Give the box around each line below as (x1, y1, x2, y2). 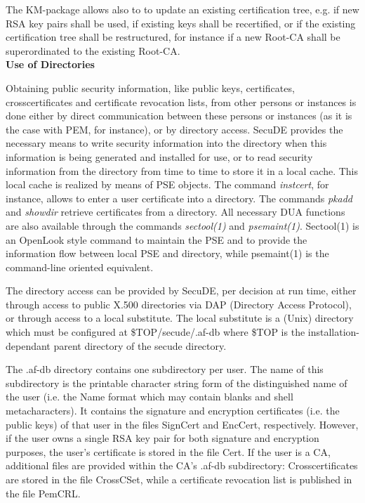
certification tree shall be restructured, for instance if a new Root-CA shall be (6, 30, 340, 44)
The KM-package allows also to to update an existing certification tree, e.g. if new (6, 2, 359, 16)
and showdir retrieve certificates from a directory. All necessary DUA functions (6, 204, 345, 219)
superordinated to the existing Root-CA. (6, 43, 180, 58)
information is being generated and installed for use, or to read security (6, 149, 313, 164)
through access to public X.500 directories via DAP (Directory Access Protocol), (6, 296, 352, 311)
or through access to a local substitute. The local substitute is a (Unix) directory (6, 311, 354, 325)
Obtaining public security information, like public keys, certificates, (6, 80, 295, 95)
